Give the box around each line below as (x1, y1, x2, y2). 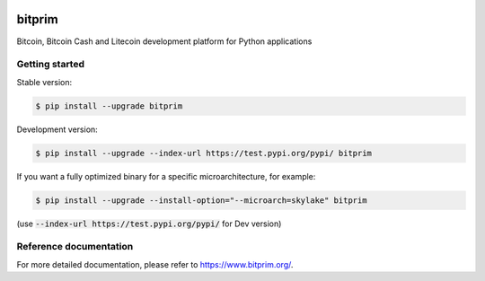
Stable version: (16, 76, 73, 87)
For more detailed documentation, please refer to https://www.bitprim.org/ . (16, 259, 294, 269)
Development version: (16, 124, 98, 135)
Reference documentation (16, 241, 134, 253)
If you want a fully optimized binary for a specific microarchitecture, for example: (16, 171, 316, 181)
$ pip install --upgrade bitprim (35, 101, 183, 111)
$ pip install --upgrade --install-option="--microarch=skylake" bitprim (35, 195, 367, 206)
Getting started (16, 58, 85, 71)
